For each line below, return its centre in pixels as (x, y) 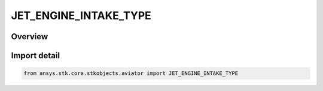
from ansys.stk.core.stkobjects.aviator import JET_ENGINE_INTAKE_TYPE (131, 73)
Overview (30, 37)
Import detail (35, 56)
